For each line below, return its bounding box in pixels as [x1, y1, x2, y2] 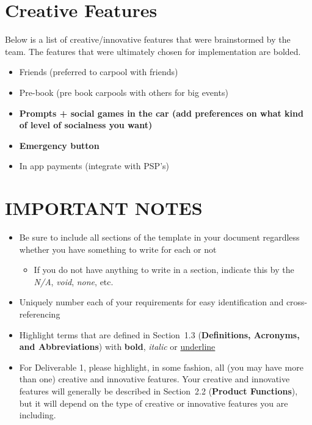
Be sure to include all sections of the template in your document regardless [19, 231, 300, 243]
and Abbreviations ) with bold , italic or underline [19, 340, 216, 353]
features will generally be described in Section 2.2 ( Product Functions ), [19, 384, 298, 397]
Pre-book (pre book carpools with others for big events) [19, 85, 228, 98]
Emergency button [19, 139, 100, 151]
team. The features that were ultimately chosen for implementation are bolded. [5, 45, 301, 57]
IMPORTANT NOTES [5, 195, 203, 220]
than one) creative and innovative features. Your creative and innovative [19, 372, 290, 385]
